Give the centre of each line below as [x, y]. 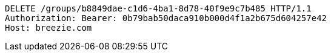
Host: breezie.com [48, 28]
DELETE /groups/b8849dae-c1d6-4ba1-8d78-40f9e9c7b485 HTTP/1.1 [158, 8]
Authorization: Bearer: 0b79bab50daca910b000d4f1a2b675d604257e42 [166, 18]
